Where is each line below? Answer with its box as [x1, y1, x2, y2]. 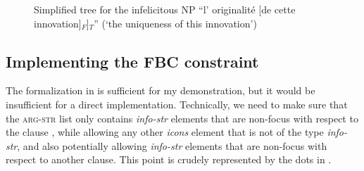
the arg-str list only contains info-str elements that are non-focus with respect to [6, 110, 358, 125]
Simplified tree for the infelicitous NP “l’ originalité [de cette [34, 2, 296, 16]
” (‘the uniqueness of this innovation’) [94, 15, 257, 30]
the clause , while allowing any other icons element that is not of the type [6, 125, 324, 139]
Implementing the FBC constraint [6, 50, 259, 72]
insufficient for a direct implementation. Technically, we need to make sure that [6, 96, 348, 111]
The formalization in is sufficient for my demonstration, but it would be [6, 83, 315, 98]
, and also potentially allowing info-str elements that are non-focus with [17, 138, 327, 153]
